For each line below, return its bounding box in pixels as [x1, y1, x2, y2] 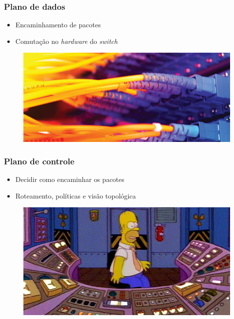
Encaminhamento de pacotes [15, 20, 101, 30]
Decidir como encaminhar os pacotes [15, 174, 125, 184]
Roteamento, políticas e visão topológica [15, 190, 136, 200]
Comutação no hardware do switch [15, 36, 118, 46]
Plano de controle [4, 155, 75, 167]
